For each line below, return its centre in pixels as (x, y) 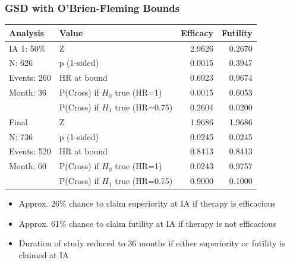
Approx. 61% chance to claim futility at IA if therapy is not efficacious (147, 223)
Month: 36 (28, 92)
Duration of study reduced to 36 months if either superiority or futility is (152, 243)
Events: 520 (30, 151)
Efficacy (197, 32)
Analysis (27, 32)
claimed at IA (44, 255)
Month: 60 (28, 166)
